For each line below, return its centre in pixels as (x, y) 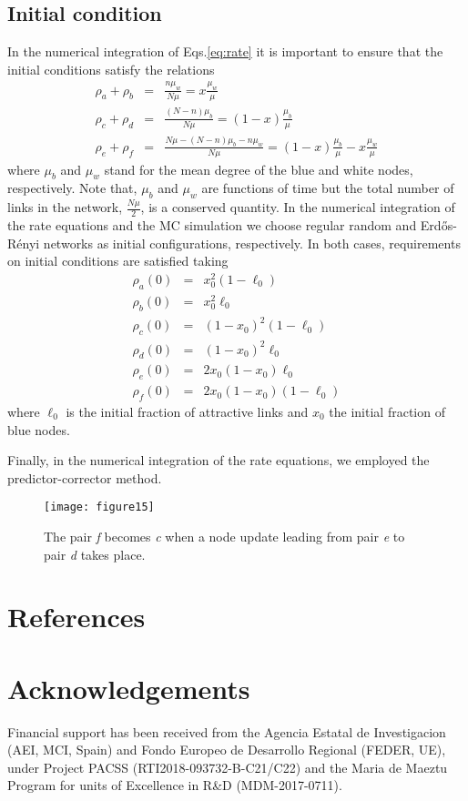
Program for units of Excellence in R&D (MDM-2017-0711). (175, 785)
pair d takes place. (95, 554)
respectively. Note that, (72, 188)
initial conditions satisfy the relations (111, 69)
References (76, 617)
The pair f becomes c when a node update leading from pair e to (224, 536)
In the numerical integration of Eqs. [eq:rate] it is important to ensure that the (225, 51)
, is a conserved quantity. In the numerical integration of (298, 207)
